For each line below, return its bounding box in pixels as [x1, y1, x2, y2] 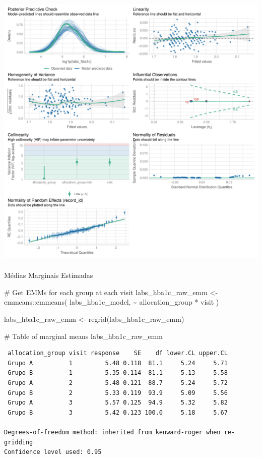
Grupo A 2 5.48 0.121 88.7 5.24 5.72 [8, 379, 228, 386]
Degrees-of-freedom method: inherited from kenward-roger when [4, 428, 221, 436]
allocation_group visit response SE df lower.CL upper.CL [8, 350, 228, 357]
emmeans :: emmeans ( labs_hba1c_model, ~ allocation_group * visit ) [4, 297, 219, 307]
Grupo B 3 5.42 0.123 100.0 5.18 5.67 [8, 409, 228, 416]
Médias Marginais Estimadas [4, 270, 93, 280]
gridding [4, 438, 33, 446]
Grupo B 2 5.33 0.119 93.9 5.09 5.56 [8, 389, 228, 396]
